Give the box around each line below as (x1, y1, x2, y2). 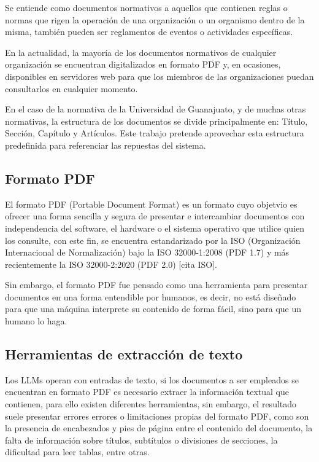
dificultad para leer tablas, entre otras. (5, 445, 150, 458)
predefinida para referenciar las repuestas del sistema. (5, 138, 206, 151)
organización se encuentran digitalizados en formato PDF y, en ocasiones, (5, 58, 281, 71)
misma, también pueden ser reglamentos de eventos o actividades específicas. (5, 25, 293, 38)
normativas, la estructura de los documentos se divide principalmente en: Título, (5, 114, 308, 127)
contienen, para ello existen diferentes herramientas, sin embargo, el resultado (5, 397, 297, 410)
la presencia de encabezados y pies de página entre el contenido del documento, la (5, 421, 313, 434)
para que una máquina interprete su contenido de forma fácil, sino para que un (5, 302, 301, 315)
